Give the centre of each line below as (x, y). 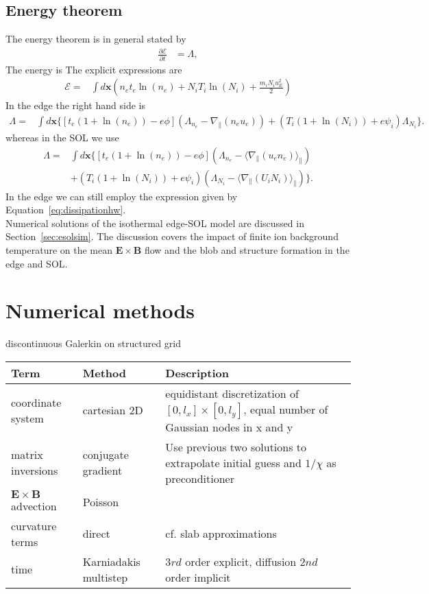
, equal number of (286, 409)
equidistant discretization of (232, 393)
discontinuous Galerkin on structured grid (94, 343)
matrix (27, 455)
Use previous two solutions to (236, 447)
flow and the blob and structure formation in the (247, 249)
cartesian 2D (113, 410)
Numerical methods (100, 310)
